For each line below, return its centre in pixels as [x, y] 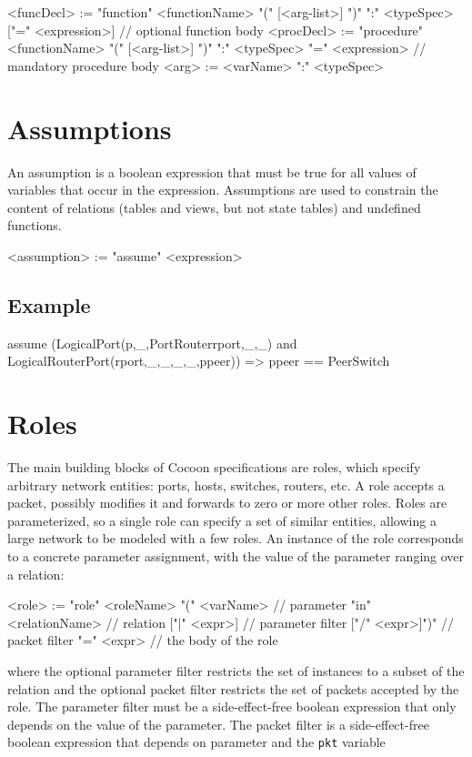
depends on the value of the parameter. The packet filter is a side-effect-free [218, 724]
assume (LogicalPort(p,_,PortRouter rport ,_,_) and [152, 343]
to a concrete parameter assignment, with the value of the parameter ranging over [236, 555]
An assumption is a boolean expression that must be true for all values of [212, 172]
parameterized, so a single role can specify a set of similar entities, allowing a [222, 520]
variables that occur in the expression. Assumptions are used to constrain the [223, 190]
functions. [35, 225]
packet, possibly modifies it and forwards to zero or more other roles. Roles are [227, 503]
